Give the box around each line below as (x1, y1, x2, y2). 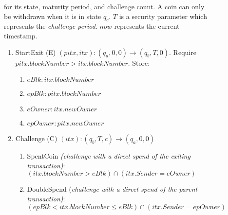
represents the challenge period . (4, 21, 97, 31)
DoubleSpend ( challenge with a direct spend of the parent (27, 184, 198, 194)
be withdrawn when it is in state (4, 11, 101, 21)
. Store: (128, 57, 150, 68)
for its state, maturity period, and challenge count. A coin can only (4, 1, 205, 11)
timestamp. (4, 30, 38, 40)
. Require (169, 47, 196, 57)
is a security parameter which (119, 11, 207, 21)
